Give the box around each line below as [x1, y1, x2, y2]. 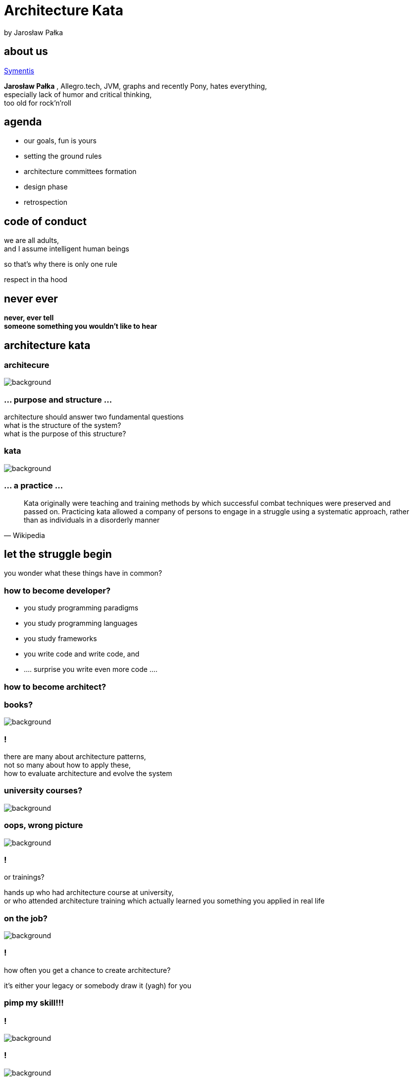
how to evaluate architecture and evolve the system [4, 769, 172, 778]
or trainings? [4, 873, 45, 882]
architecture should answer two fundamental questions [4, 413, 184, 421]
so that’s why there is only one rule [4, 260, 117, 269]
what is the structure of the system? [4, 421, 121, 430]
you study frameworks [24, 634, 97, 643]
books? [4, 699, 33, 710]
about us [4, 45, 48, 58]
